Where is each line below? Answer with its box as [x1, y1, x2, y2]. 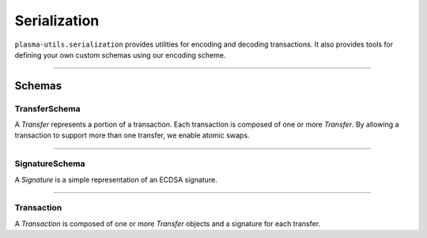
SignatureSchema [14, 158, 86, 169]
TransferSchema [14, 103, 81, 114]
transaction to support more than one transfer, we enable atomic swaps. [14, 130, 250, 140]
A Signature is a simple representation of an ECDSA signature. [14, 175, 217, 184]
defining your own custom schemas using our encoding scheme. [14, 50, 226, 59]
